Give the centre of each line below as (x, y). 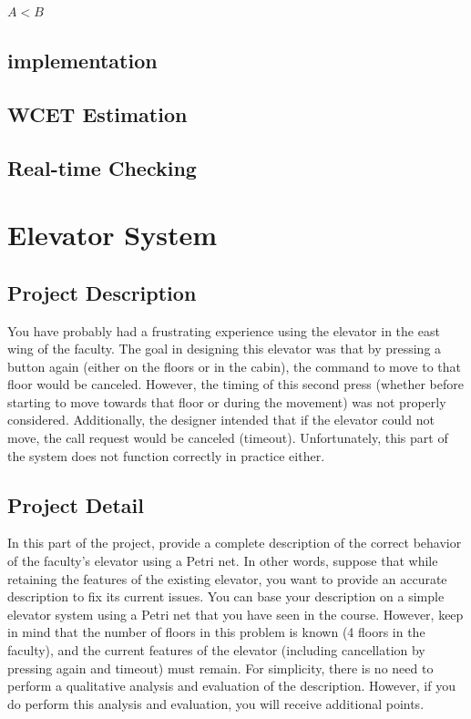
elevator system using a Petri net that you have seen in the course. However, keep (235, 614)
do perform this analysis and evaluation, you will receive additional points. (216, 703)
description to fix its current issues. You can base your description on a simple (226, 596)
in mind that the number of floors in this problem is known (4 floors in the (216, 632)
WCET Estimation (97, 113)
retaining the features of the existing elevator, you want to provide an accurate (227, 578)
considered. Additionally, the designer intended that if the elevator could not (221, 420)
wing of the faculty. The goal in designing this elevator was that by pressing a (225, 349)
